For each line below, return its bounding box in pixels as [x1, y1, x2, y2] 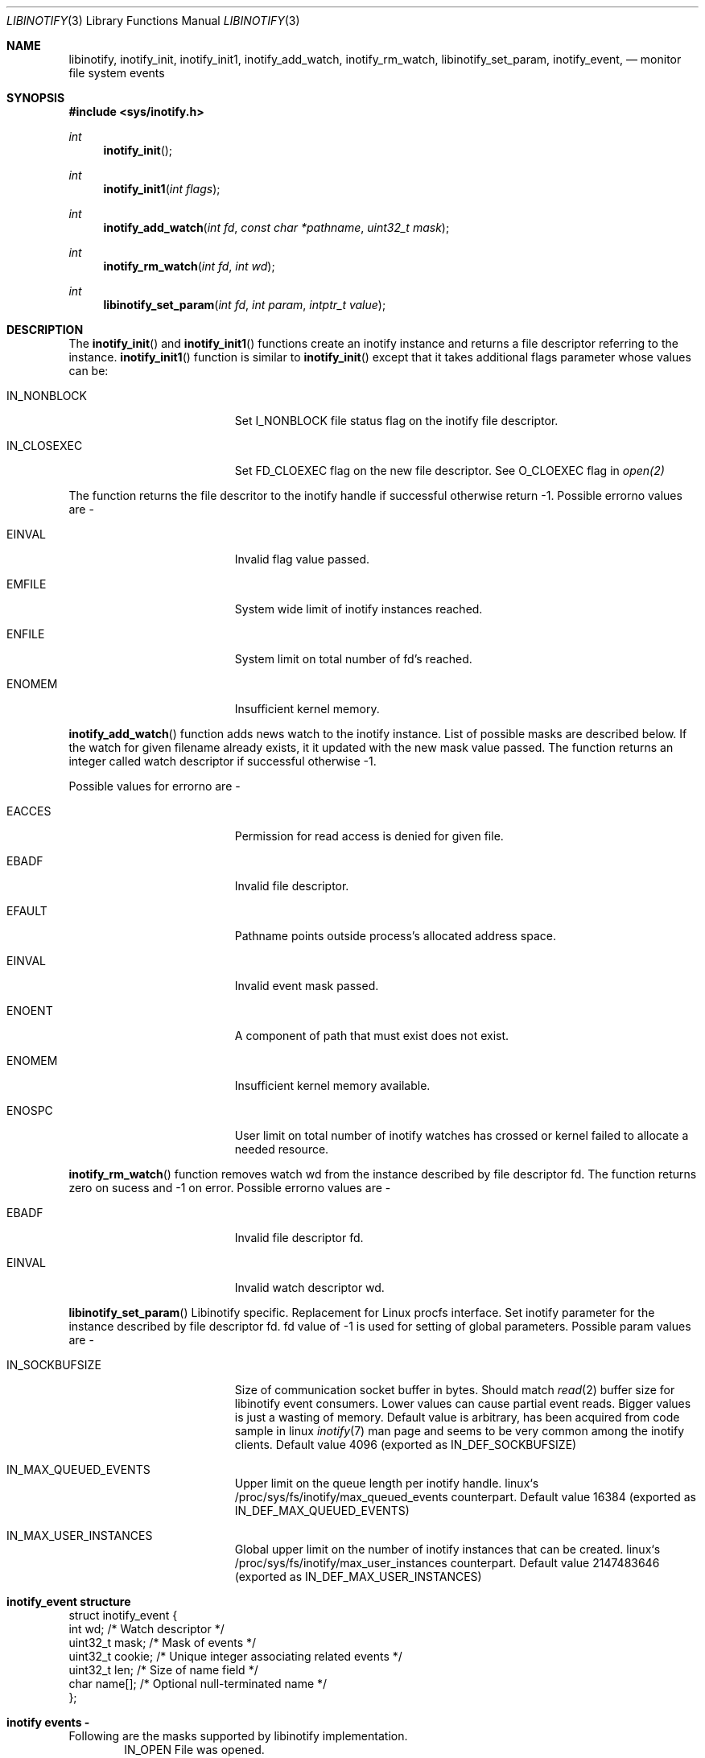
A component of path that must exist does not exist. [234, 1029, 509, 1042]
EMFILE [6, 577, 47, 591]
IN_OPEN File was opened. [124, 1743, 265, 1756]
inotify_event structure [6, 1595, 131, 1608]
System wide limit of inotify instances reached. [234, 602, 483, 616]
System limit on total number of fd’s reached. [234, 652, 472, 666]
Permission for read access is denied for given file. [234, 829, 504, 843]
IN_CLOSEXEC [6, 439, 83, 452]
